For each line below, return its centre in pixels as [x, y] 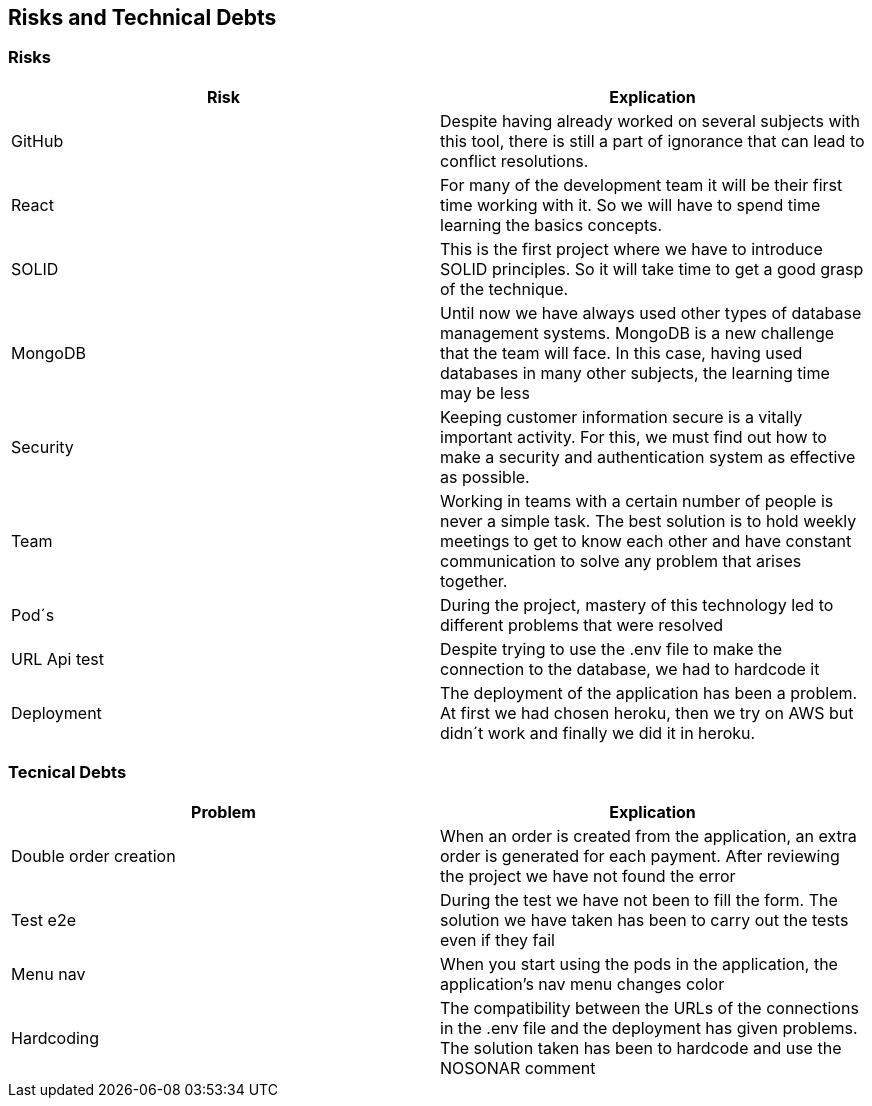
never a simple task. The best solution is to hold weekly [648, 520]
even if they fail [497, 939]
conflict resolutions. [514, 160]
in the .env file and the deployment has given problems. [649, 1027]
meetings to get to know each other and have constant [646, 540]
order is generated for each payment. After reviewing [640, 855]
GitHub [37, 140]
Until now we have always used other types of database [651, 312]
